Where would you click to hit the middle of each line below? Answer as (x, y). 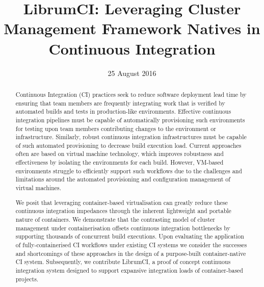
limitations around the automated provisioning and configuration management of (123, 179)
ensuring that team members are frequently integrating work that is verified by (120, 103)
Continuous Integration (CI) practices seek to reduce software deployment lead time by (131, 94)
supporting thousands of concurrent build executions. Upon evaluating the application (130, 236)
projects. (27, 279)
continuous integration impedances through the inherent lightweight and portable (123, 211)
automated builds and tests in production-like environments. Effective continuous (123, 111)
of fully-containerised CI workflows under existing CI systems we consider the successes (131, 244)
